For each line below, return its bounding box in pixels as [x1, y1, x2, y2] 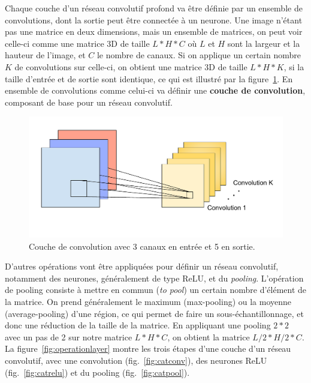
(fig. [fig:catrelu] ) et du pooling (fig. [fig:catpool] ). [5, 366, 190, 378]
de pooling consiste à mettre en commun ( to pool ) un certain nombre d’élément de [5, 283, 307, 296]
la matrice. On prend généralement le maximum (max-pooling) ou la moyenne [5, 295, 292, 307]
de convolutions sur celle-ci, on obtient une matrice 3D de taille [14, 60, 247, 73]
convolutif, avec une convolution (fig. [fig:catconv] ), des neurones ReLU [5, 354, 267, 366]
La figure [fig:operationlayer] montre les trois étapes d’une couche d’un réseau [5, 342, 291, 355]
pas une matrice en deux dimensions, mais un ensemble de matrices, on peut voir [5, 25, 303, 38]
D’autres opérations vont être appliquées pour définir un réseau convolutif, [5, 260, 279, 273]
